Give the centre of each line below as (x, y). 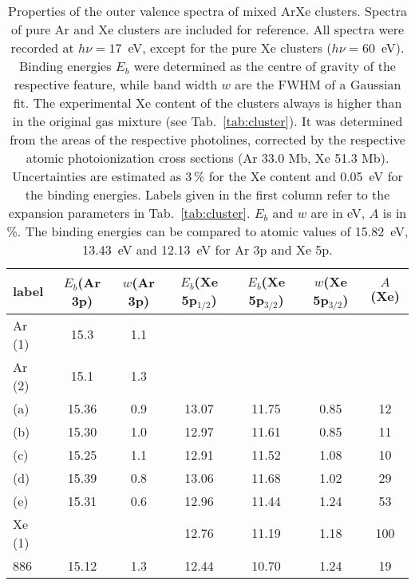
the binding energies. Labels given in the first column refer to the (207, 194)
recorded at (42, 47)
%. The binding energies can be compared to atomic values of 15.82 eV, (207, 231)
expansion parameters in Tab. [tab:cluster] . (129, 213)
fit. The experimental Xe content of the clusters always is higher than (207, 103)
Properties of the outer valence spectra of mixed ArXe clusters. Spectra (207, 11)
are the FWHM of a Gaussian (318, 84)
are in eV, (338, 213)
